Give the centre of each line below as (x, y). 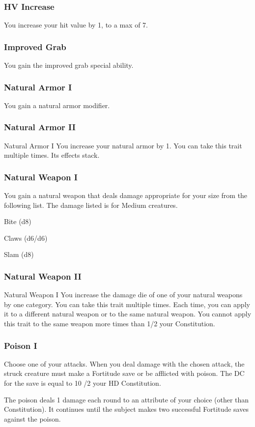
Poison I (21, 345)
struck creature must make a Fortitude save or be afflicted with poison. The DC (124, 373)
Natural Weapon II (43, 276)
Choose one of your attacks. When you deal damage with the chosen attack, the (124, 363)
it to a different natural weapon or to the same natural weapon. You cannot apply (128, 314)
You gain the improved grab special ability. (69, 65)
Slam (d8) (19, 254)
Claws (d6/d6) (26, 238)
